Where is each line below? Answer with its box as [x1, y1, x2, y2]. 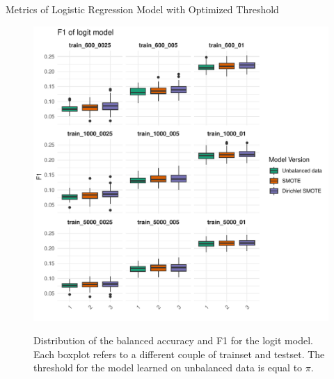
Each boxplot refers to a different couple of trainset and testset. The [33, 346, 325, 361]
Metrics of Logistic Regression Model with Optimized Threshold [6, 2, 279, 16]
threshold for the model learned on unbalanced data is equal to [33, 360, 303, 375]
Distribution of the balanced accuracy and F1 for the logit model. [33, 333, 313, 348]
